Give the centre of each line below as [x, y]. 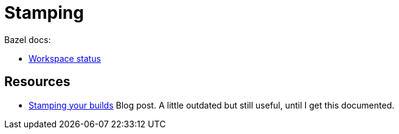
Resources [37, 82]
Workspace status [65, 58]
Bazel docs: [28, 39]
